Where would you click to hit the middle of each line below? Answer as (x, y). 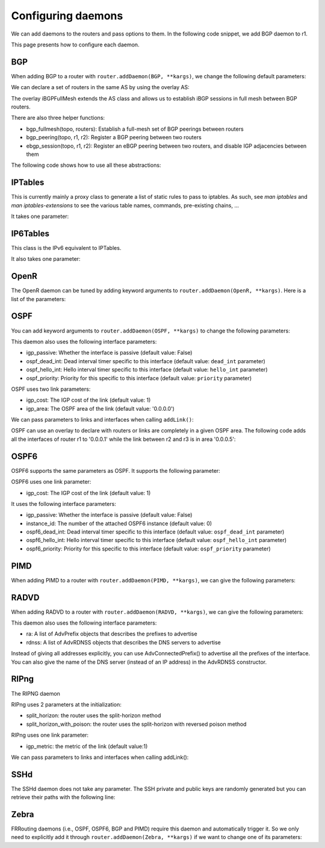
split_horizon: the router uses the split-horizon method (94, 715)
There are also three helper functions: (58, 118)
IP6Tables (30, 233)
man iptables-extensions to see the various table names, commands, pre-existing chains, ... (125, 205)
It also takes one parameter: (46, 259)
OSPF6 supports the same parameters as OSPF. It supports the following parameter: (116, 470)
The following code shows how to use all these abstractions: (86, 165)
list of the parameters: (39, 299)
